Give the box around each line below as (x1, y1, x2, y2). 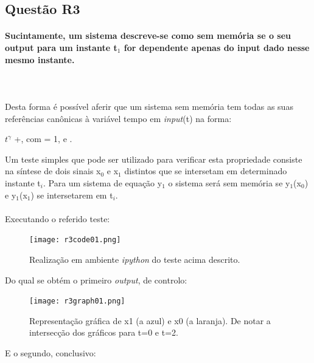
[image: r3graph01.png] (29, 297, 125, 306)
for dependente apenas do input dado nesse (124, 41, 310, 53)
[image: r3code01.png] (29, 236, 121, 245)
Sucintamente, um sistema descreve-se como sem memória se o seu (5, 29, 291, 42)
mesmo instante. (5, 53, 75, 66)
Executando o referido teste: (5, 212, 110, 225)
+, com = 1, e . (14, 132, 72, 145)
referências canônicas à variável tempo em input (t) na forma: (5, 112, 232, 124)
